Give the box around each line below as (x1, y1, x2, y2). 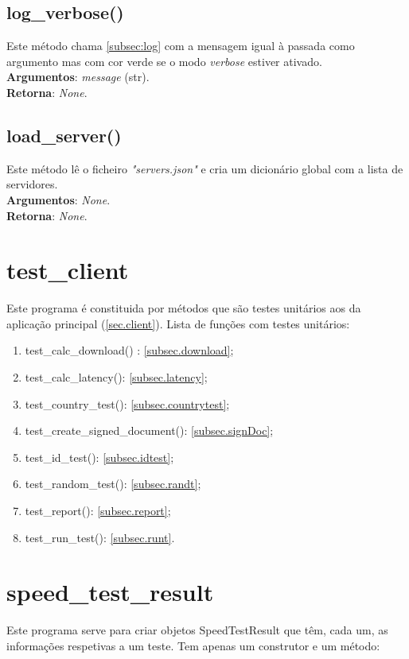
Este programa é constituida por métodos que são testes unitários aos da (6, 300, 361, 316)
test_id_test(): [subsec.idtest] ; (25, 448, 174, 465)
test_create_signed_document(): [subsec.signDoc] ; (25, 422, 274, 439)
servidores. (6, 176, 58, 192)
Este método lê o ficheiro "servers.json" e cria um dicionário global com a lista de (6, 160, 403, 176)
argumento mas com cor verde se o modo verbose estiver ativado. (6, 52, 322, 69)
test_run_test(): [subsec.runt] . (25, 529, 175, 545)
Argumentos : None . (6, 191, 111, 207)
